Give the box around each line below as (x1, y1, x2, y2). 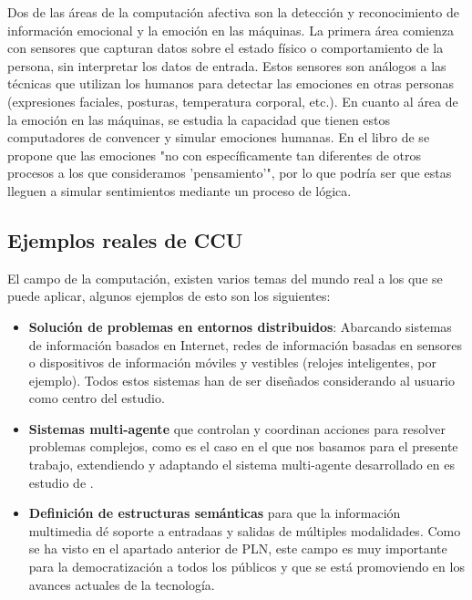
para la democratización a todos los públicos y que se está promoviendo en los (28, 557, 465, 576)
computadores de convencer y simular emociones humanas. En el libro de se (7, 128, 430, 147)
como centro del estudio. (28, 388, 165, 408)
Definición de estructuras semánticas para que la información (28, 503, 401, 522)
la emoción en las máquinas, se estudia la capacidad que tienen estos (7, 109, 391, 129)
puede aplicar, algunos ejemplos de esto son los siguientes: (7, 286, 331, 305)
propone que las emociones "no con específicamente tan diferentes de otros (7, 145, 422, 164)
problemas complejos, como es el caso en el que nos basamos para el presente (28, 437, 458, 456)
